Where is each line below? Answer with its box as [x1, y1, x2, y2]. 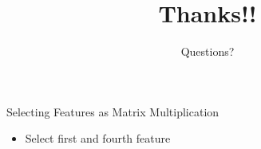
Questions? [180, 43, 235, 60]
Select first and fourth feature [25, 130, 171, 147]
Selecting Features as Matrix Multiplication [6, 103, 219, 120]
